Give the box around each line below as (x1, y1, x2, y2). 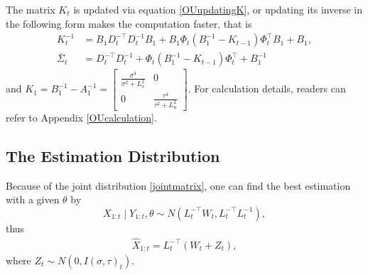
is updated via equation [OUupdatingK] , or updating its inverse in (73, 2, 362, 16)
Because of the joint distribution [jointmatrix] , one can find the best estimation (6, 178, 351, 193)
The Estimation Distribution (6, 144, 220, 166)
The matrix (6, 2, 55, 16)
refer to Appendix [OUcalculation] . (6, 110, 157, 124)
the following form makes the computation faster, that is (6, 16, 252, 31)
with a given (6, 192, 60, 207)
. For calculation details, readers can (188, 81, 346, 96)
